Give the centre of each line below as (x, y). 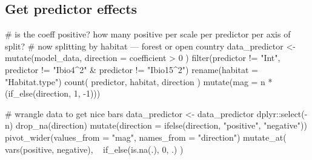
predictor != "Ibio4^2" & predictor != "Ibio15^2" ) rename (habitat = (131, 69)
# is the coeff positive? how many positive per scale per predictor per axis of (148, 34)
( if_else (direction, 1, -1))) (53, 93)
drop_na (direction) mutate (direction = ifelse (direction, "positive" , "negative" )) (161, 125)
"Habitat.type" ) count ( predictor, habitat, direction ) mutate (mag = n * (139, 81)
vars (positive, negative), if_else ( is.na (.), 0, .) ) (94, 149)
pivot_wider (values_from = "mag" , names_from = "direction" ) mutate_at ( (146, 137)
